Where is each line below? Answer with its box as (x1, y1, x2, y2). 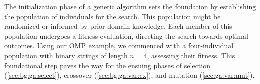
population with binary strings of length (4, 50, 128, 60)
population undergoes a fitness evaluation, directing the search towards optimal (4, 30, 248, 41)
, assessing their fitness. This (147, 50, 235, 60)
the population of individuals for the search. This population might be (4, 11, 221, 21)
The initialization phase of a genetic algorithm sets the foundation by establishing (4, 1, 256, 11)
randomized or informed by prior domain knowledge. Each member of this (4, 21, 232, 31)
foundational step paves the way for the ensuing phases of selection (4, 60, 210, 70)
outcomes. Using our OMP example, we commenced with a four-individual (4, 40, 234, 51)
